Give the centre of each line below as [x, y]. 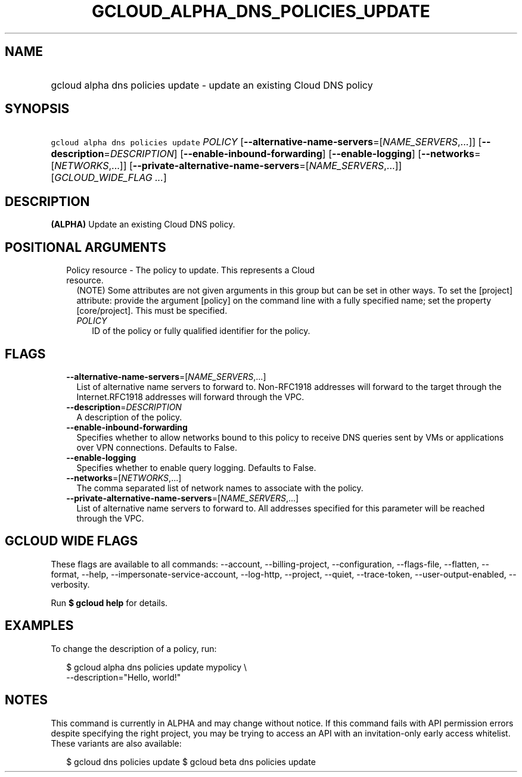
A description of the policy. [129, 417]
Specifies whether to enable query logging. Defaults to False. [196, 467]
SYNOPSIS [37, 109]
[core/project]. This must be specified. [152, 311]
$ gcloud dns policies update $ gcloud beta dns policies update [191, 762]
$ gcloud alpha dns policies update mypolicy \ [157, 667]
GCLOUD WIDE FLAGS [72, 541]
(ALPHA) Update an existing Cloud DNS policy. [143, 224]
